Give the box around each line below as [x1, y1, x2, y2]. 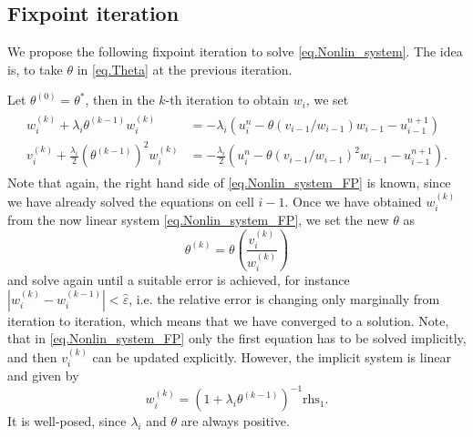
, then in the [85, 90, 155, 109]
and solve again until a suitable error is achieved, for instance [7, 270, 350, 290]
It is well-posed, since [7, 412, 127, 431]
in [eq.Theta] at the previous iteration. [77, 59, 293, 78]
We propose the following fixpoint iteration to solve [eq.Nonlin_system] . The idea [7, 42, 463, 61]
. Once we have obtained [284, 191, 422, 210]
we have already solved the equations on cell [7, 191, 254, 210]
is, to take [7, 59, 63, 78]
